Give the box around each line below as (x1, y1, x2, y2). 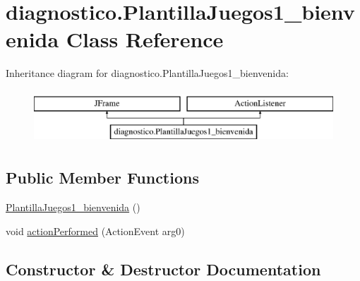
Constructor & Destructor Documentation (6, 258, 321, 280)
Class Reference (66, 25, 224, 54)
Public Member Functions (6, 167, 199, 189)
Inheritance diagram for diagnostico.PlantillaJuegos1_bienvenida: (6, 66, 289, 80)
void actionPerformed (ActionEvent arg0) (6, 223, 185, 238)
